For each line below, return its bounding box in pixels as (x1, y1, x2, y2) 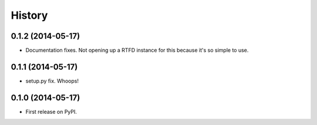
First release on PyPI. (25, 108, 77, 115)
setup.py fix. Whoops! (25, 77, 79, 85)
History (11, 9, 48, 22)
